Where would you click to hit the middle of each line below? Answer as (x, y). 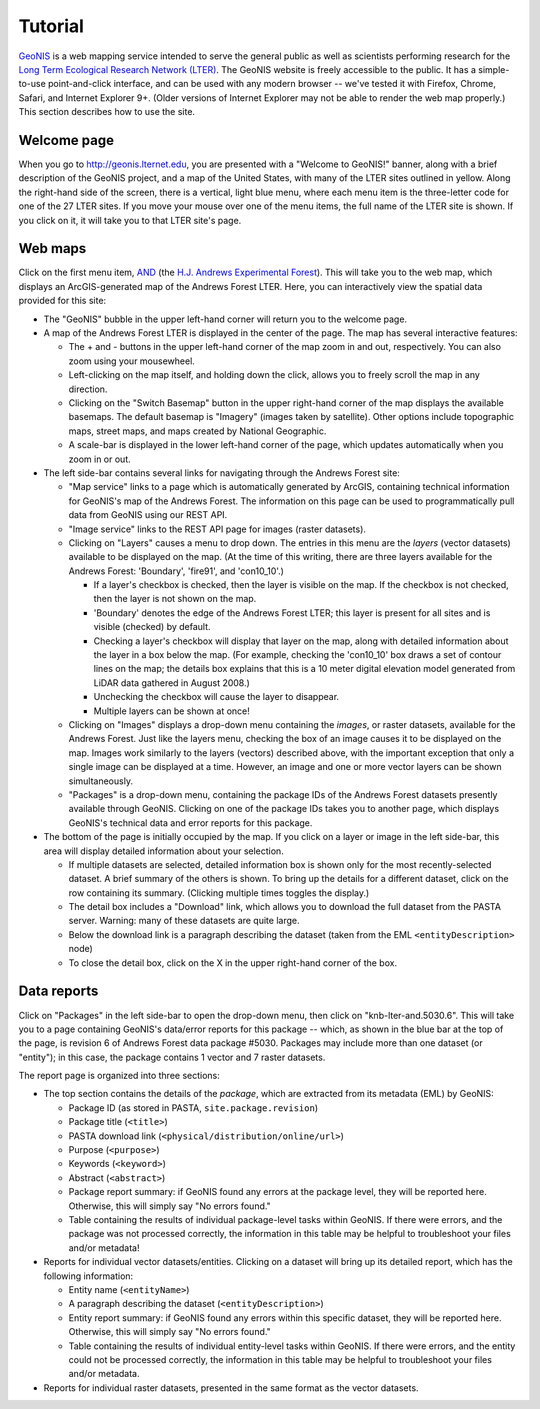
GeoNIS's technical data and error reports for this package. (190, 822)
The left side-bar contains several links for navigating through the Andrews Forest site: (221, 472)
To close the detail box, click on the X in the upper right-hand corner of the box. (233, 962)
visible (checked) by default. (152, 627)
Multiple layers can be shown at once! (171, 711)
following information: (88, 1276)
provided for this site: (62, 301)
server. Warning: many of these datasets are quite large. (184, 921)
